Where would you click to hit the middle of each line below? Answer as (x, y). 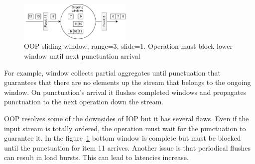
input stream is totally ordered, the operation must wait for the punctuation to (125, 128)
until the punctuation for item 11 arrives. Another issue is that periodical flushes (127, 147)
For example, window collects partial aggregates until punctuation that (112, 72)
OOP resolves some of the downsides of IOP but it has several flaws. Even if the (127, 119)
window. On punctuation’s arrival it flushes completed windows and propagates (125, 92)
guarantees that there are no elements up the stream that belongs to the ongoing (127, 82)
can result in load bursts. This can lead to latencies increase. (96, 157)
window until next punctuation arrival (82, 56)
